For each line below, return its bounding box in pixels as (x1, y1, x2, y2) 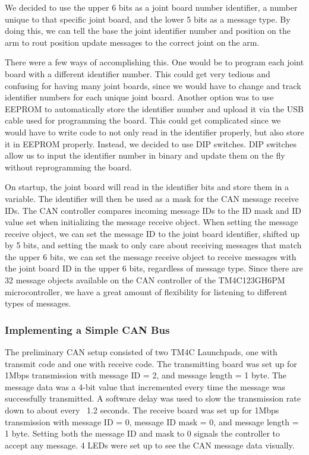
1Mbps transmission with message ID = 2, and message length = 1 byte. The (5, 369, 287, 381)
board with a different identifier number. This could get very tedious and (5, 67, 270, 80)
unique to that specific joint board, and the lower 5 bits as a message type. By (5, 12, 291, 25)
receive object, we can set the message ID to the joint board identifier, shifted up (5, 227, 300, 239)
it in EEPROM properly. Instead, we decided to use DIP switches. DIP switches (5, 137, 297, 150)
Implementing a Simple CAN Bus (5, 322, 170, 337)
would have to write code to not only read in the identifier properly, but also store (5, 125, 304, 138)
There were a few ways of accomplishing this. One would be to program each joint (5, 56, 304, 68)
